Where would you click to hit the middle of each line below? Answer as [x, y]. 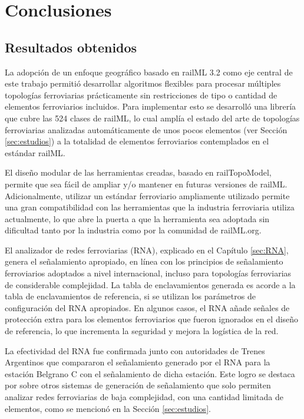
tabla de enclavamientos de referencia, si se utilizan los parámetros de [130, 296]
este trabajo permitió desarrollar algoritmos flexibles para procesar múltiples [143, 83]
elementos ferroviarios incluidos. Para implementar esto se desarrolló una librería [151, 106]
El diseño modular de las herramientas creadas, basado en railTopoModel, [138, 172]
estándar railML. [35, 152]
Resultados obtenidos [71, 47]
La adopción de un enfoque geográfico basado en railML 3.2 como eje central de [149, 72]
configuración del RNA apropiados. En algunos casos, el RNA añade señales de [147, 307]
